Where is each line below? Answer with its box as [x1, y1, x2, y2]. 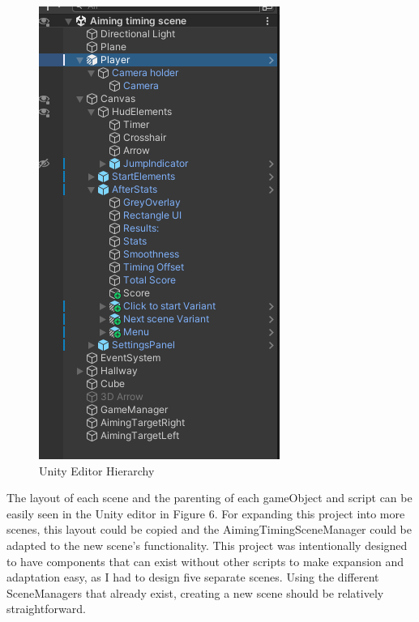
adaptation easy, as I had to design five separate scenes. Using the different [6, 569, 379, 586]
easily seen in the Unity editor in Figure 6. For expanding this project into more [6, 505, 405, 522]
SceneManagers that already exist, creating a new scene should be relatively [6, 584, 384, 601]
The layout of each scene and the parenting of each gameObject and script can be [6, 489, 413, 506]
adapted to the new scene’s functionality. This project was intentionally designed [6, 536, 408, 553]
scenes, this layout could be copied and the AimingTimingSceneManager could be [6, 521, 412, 538]
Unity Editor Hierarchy [39, 462, 155, 479]
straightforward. [6, 600, 86, 617]
